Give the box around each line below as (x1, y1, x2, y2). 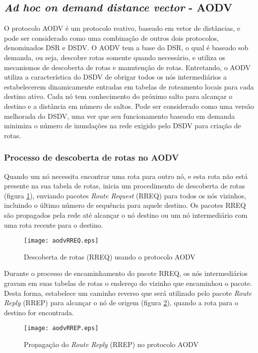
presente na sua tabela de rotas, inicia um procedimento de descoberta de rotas (4, 180, 245, 191)
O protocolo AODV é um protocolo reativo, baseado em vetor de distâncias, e (4, 23, 241, 33)
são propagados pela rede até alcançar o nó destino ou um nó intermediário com (4, 209, 248, 220)
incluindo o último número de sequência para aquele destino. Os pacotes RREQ (4, 200, 246, 210)
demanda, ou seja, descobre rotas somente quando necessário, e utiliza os (4, 52, 225, 62)
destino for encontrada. (4, 307, 74, 317)
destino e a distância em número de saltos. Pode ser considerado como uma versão (4, 100, 254, 111)
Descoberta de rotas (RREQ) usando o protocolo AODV (24, 251, 195, 262)
